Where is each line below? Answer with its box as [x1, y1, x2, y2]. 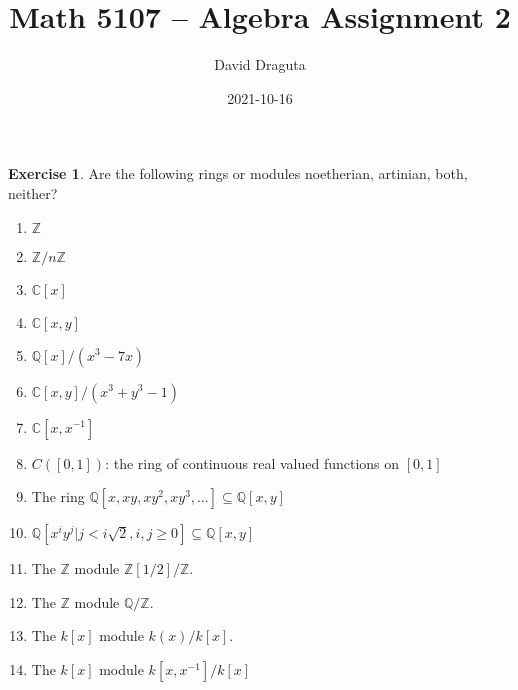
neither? [8, 182, 58, 203]
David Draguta [214, 54, 306, 75]
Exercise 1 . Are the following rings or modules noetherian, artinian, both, [8, 163, 468, 184]
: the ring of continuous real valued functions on [105, 452, 400, 473]
